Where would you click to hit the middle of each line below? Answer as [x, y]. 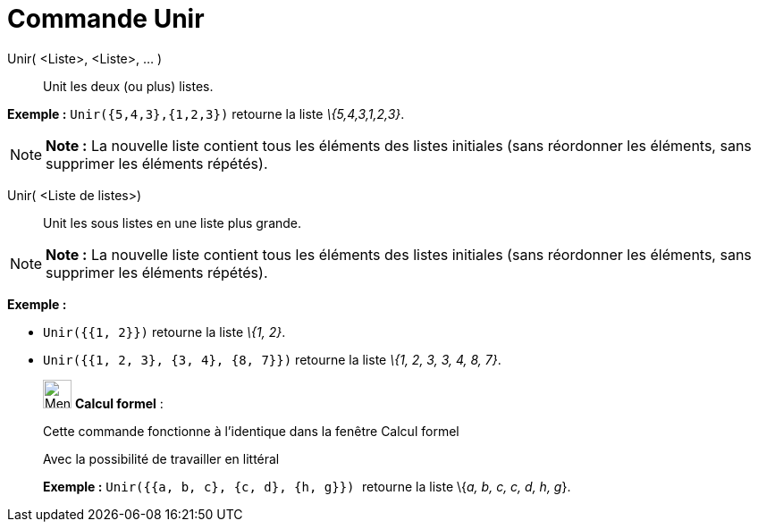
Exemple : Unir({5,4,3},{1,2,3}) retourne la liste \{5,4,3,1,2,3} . [206, 113]
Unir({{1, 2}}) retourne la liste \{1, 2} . [164, 332]
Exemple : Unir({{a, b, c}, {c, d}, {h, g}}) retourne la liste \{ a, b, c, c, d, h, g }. [307, 486]
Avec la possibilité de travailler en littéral [161, 458]
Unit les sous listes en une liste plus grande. [173, 223]
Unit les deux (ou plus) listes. [128, 86]
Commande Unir [106, 19]
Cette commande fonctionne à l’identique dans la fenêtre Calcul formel [251, 431]
